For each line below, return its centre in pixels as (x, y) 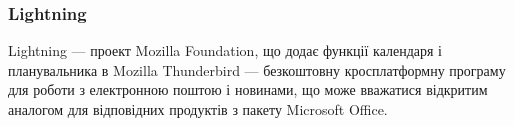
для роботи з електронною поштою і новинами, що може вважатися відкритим (248, 89)
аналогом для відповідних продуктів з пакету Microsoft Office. (198, 109)
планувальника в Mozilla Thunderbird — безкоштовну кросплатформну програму (257, 69)
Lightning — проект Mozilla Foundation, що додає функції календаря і (225, 50)
